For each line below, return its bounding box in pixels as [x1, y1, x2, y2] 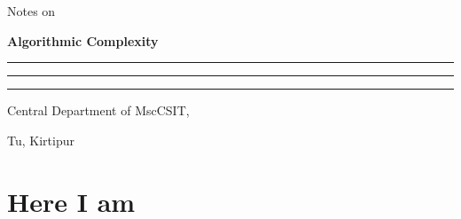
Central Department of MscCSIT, [7, 101, 190, 120]
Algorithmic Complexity [7, 31, 159, 50]
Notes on [7, 2, 56, 20]
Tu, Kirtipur [7, 130, 74, 149]
